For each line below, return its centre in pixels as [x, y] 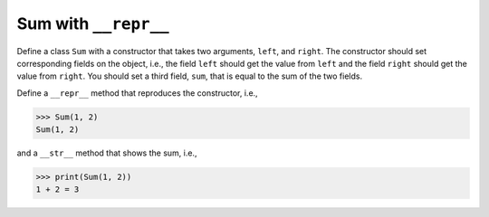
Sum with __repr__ [93, 24]
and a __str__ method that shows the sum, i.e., [107, 153]
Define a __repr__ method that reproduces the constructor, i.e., [137, 93]
